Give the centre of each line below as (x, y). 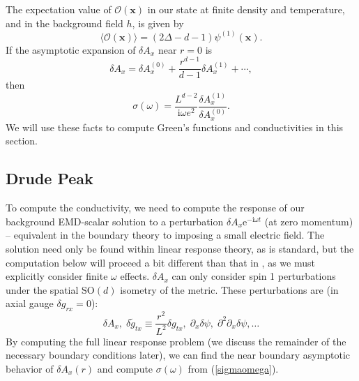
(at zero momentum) (309, 221)
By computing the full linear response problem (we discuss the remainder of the (176, 341)
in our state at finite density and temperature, (246, 9)
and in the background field (64, 23)
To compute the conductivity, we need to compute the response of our (155, 208)
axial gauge (30, 303)
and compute (125, 368)
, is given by (158, 23)
